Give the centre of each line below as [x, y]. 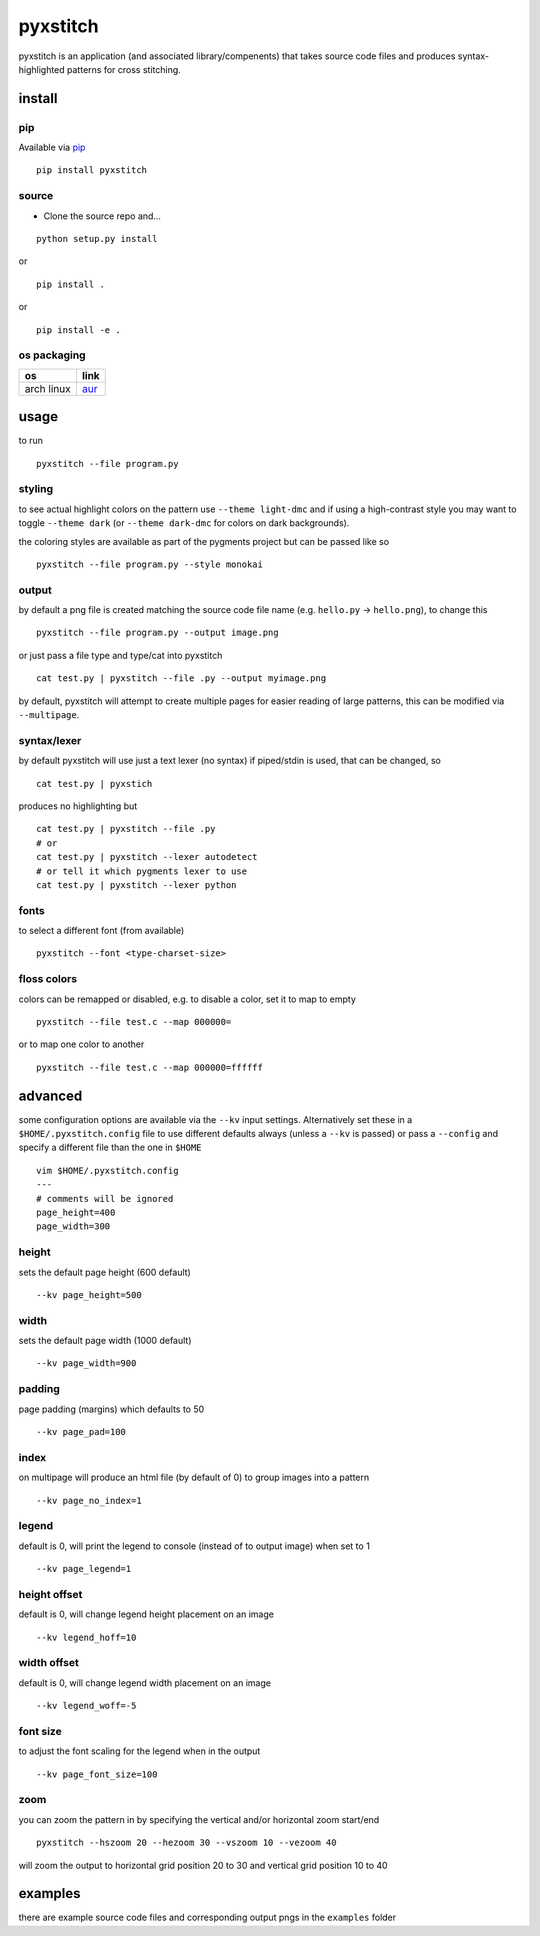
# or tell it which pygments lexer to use [142, 871]
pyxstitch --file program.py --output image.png [157, 633]
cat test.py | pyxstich [94, 783]
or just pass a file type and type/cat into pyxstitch [120, 655]
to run [31, 441]
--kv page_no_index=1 [89, 1500]
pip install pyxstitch [92, 170]
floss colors [48, 979]
